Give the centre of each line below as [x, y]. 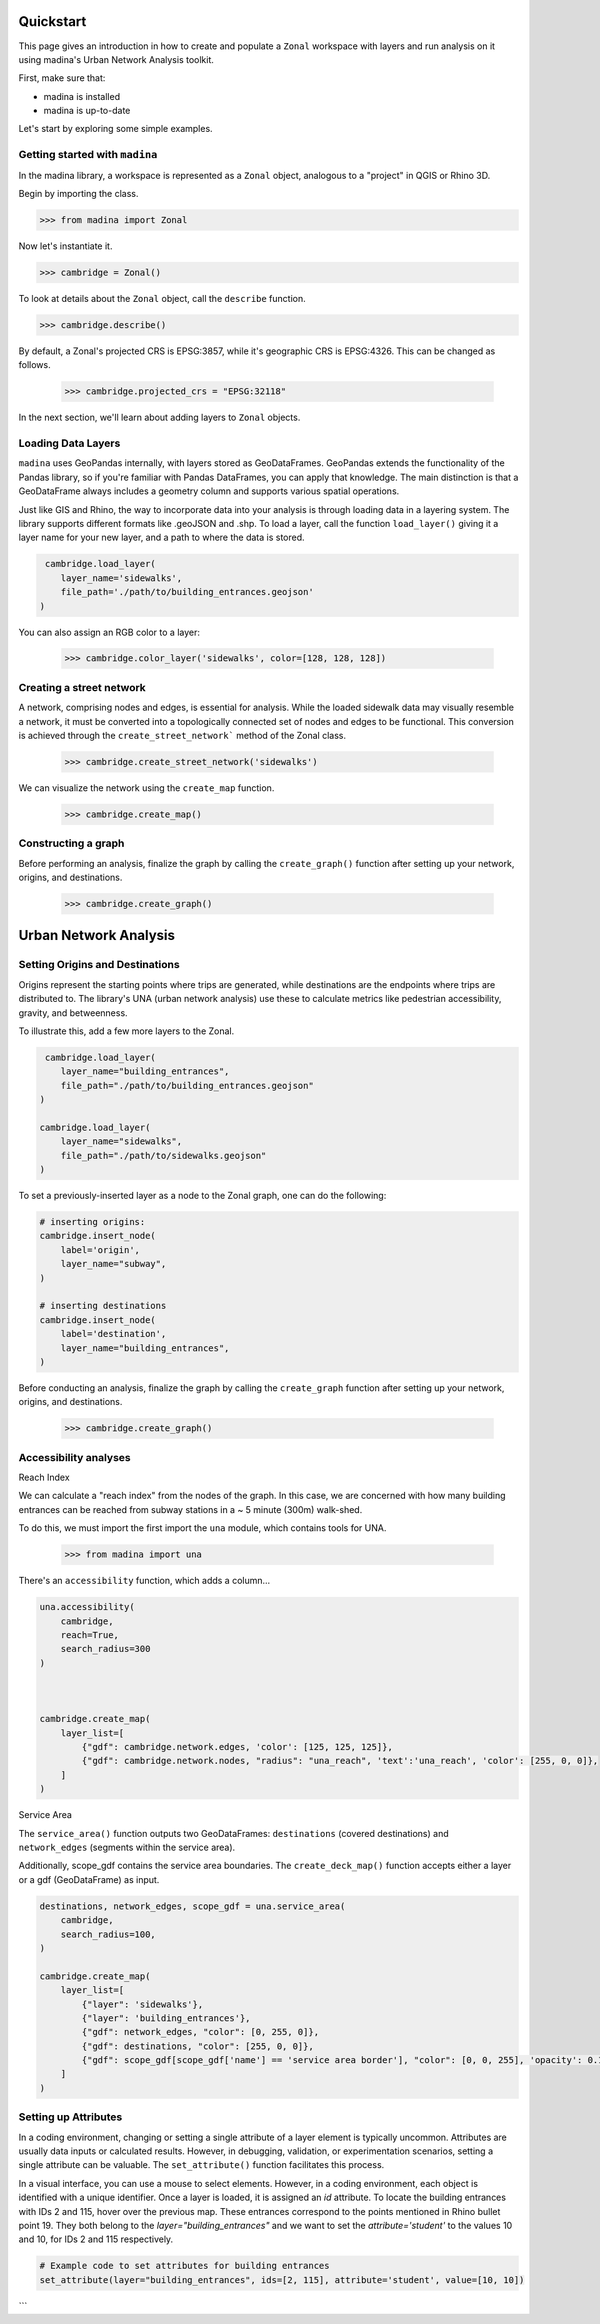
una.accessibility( [87, 1607]
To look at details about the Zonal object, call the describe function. [162, 298]
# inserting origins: [92, 1222]
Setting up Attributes [70, 2117]
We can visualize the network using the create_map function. [146, 787]
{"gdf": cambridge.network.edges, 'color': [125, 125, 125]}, [237, 1747]
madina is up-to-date [87, 111]
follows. [34, 365]
